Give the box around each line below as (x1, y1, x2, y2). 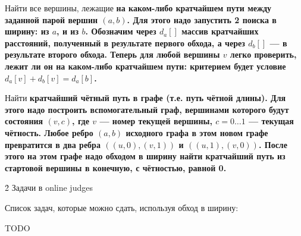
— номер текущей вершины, (99, 115, 212, 127)
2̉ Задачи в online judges (5, 181, 93, 194)
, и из (57, 25, 79, 37)
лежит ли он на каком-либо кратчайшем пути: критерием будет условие (5, 59, 286, 72)
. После (258, 138, 287, 150)
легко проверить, (230, 48, 297, 61)
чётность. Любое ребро (5, 126, 93, 139)
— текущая (249, 115, 294, 127)
